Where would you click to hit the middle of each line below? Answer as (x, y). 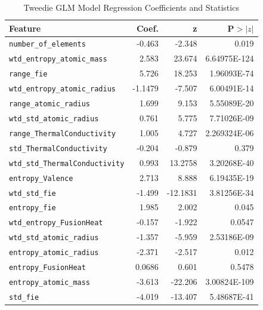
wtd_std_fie (33, 193)
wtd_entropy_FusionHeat (56, 223)
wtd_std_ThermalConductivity (67, 163)
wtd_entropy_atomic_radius (62, 89)
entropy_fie (33, 208)
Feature (25, 28)
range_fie (28, 74)
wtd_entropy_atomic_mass (58, 59)
